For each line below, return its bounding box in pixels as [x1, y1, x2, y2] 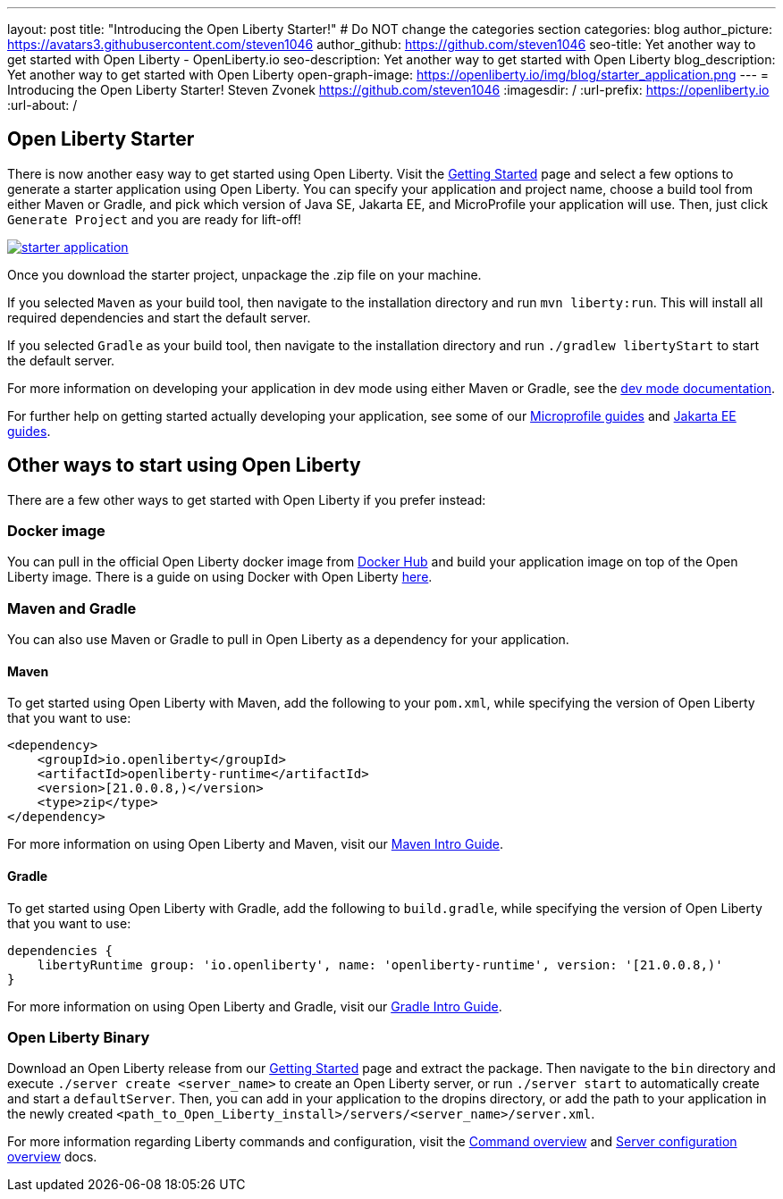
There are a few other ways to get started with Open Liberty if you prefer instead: [7, 491, 486, 507]
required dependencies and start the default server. [7, 309, 311, 325]
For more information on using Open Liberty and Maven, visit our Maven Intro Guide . [7, 836, 503, 852]
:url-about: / [7, 97, 78, 113]
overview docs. [7, 1149, 97, 1165]
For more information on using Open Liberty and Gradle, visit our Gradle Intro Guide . [7, 998, 502, 1014]
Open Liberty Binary [7, 1028, 150, 1046]
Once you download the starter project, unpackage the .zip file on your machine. [7, 266, 482, 282]
